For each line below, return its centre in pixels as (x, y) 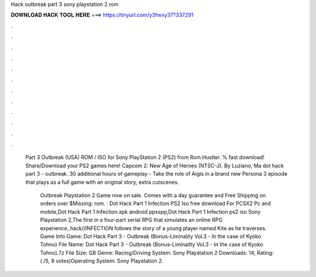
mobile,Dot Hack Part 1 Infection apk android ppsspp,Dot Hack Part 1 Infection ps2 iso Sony (150, 211)
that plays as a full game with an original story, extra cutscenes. (102, 182)
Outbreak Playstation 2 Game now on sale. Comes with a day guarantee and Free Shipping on (153, 196)
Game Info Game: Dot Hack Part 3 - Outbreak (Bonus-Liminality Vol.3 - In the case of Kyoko (151, 236)
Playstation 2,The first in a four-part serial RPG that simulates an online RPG (131, 220)
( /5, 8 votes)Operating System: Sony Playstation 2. (102, 261)
